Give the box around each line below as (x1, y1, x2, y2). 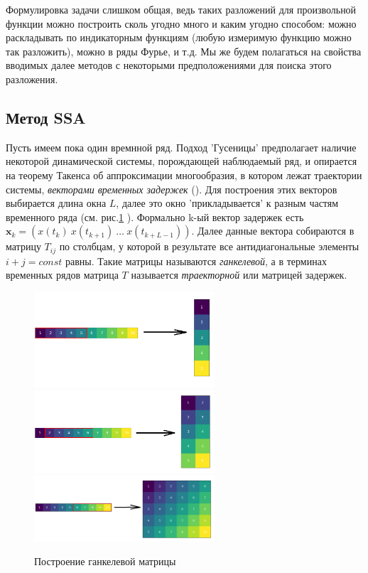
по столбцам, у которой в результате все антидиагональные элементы (59, 239, 359, 254)
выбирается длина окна (6, 196, 107, 210)
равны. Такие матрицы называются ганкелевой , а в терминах (65, 253, 327, 268)
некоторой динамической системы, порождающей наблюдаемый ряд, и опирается (6, 154, 357, 168)
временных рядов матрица (6, 267, 119, 282)
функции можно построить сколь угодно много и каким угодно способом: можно (6, 16, 357, 31)
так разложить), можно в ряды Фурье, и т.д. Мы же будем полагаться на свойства (6, 43, 362, 58)
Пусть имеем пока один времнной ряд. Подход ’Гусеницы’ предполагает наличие (6, 139, 357, 154)
